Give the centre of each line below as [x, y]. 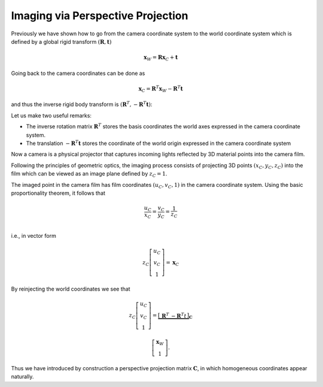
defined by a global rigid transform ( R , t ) [61, 41]
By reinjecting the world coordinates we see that [71, 289]
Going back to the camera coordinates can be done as [78, 73]
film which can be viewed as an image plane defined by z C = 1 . [89, 174]
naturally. [22, 377]
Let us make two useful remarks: [51, 115]
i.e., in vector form [33, 236]
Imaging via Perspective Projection [100, 16]
